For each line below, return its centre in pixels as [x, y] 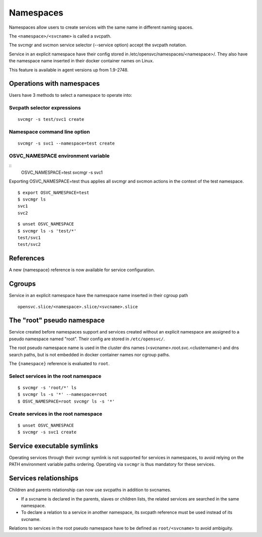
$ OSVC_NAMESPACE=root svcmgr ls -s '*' [66, 401]
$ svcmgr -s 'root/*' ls [47, 388]
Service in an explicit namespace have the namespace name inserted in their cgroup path [98, 296]
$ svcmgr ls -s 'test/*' [47, 231]
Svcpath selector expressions [45, 108]
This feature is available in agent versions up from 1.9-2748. [69, 70]
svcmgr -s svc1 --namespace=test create [66, 143]
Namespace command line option [49, 132]
